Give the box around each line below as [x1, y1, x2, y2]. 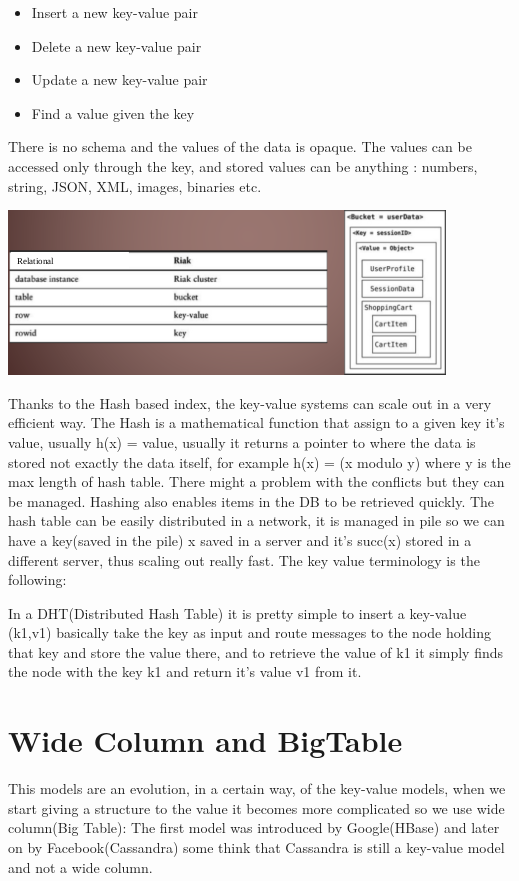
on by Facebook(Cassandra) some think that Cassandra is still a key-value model [8, 836, 505, 857]
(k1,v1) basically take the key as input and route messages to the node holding [8, 622, 492, 643]
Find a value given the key [31, 102, 195, 123]
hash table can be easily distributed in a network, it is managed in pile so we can [8, 510, 505, 531]
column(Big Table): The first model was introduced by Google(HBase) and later [8, 817, 500, 838]
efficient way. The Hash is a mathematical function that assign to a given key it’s [8, 412, 505, 433]
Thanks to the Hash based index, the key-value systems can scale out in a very [8, 392, 492, 413]
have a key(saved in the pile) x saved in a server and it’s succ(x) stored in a [8, 529, 472, 550]
